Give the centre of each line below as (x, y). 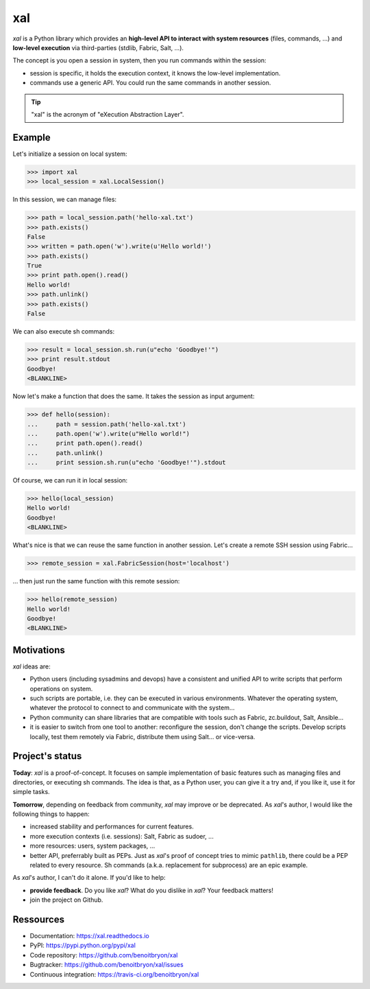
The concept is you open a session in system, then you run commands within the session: (139, 60)
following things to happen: (51, 814)
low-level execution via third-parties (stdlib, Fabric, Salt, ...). (98, 47)
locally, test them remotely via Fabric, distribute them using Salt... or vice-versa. (143, 736)
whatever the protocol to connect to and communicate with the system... (132, 708)
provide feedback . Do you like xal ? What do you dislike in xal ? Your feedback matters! (152, 890)
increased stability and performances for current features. (112, 826)
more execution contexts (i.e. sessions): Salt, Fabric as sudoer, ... (122, 836)
